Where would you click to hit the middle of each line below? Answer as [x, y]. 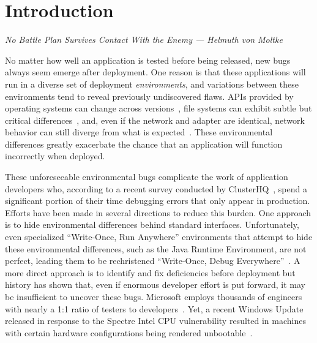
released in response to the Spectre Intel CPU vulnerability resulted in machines [155, 321]
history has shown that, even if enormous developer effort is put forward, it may [155, 285]
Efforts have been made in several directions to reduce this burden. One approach [158, 212]
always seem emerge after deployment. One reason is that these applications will [155, 72]
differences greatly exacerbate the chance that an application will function [144, 144]
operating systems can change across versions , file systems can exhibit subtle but [158, 108]
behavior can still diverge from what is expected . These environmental [139, 132]
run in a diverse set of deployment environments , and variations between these [152, 84]
